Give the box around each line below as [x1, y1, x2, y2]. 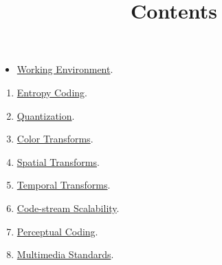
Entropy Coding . [16, 85, 87, 99]
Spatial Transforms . [16, 154, 100, 169]
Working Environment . [16, 62, 113, 76]
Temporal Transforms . [16, 178, 111, 192]
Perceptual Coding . [16, 224, 98, 238]
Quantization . [16, 108, 75, 123]
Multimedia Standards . [16, 247, 114, 262]
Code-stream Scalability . [16, 200, 120, 215]
